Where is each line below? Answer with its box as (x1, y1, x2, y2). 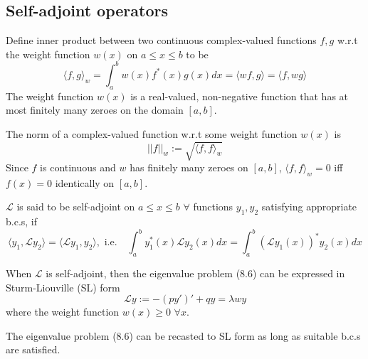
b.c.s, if (6, 214, 38, 229)
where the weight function (6, 304, 120, 319)
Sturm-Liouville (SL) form (6, 279, 120, 294)
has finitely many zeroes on (130, 160, 248, 175)
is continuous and (40, 160, 116, 175)
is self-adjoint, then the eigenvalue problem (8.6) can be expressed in (46, 266, 345, 281)
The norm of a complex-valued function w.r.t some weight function (6, 126, 298, 141)
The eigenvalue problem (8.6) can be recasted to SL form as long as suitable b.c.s (6, 328, 361, 343)
